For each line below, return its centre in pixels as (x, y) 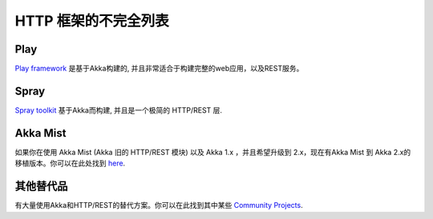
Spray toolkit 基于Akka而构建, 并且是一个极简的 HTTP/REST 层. (119, 110)
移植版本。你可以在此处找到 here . (70, 163)
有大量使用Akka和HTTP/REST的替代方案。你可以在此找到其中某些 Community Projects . (159, 205)
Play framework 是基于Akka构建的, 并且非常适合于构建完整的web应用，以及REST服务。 (159, 69)
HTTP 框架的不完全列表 (92, 21)
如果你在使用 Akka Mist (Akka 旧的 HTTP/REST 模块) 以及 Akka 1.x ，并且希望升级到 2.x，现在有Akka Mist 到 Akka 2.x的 (213, 152)
